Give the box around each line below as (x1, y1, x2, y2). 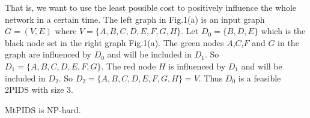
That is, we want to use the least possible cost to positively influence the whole (5, 1, 297, 13)
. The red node (101, 59, 156, 72)
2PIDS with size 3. (5, 83, 74, 96)
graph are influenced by (5, 48, 91, 60)
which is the (261, 25, 306, 37)
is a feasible (238, 71, 281, 84)
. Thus (198, 71, 223, 84)
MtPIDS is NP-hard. (5, 103, 81, 116)
